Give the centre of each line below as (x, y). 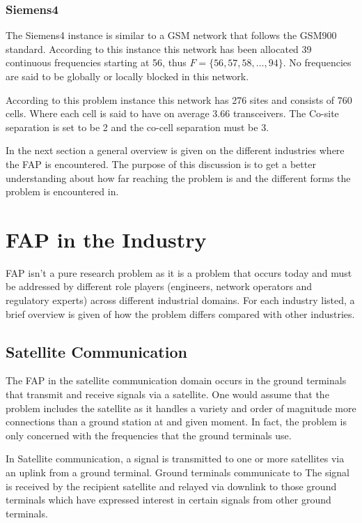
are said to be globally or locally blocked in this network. (127, 76)
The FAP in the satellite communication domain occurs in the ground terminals (176, 380)
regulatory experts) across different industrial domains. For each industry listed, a (180, 300)
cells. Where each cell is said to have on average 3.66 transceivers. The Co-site (172, 113)
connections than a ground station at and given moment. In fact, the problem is (176, 422)
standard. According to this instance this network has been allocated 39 (159, 48)
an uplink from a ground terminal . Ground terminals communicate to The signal (178, 472)
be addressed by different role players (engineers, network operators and (159, 286)
